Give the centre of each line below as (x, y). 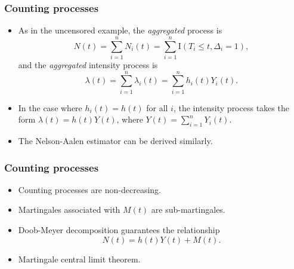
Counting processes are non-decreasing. (89, 189)
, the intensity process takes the (231, 107)
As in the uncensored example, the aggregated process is (120, 30)
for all (157, 107)
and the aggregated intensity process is (88, 64)
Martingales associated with (69, 210)
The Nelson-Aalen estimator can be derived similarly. (115, 141)
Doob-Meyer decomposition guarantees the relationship (119, 230)
